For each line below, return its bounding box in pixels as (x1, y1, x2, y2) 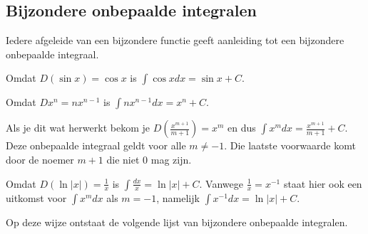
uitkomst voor (6, 190, 67, 205)
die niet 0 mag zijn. (106, 151, 192, 166)
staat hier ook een (283, 176, 362, 191)
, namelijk (156, 190, 200, 205)
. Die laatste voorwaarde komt (224, 138, 356, 153)
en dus (228, 120, 256, 135)
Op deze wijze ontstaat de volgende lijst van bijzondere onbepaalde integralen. (6, 214, 348, 229)
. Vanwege (199, 176, 243, 191)
